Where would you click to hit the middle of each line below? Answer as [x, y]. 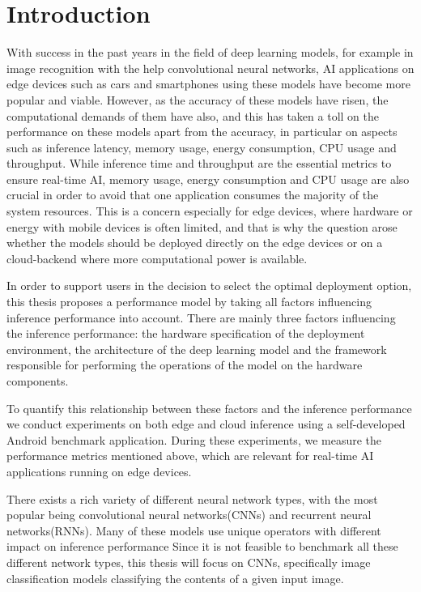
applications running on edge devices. [99, 471]
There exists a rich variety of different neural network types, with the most [192, 498]
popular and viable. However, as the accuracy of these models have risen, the [198, 99]
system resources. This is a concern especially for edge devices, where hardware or [210, 211]
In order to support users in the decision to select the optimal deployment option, [209, 285]
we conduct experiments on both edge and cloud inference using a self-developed [206, 424]
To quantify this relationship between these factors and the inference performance [209, 408]
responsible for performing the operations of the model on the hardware [185, 365]
